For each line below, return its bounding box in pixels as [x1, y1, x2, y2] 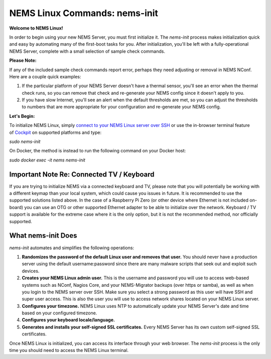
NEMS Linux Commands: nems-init [9, 8, 158, 19]
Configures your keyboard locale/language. [22, 317, 115, 323]
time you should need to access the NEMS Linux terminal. [9, 347, 129, 353]
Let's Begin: [9, 113, 35, 119]
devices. [22, 268, 40, 274]
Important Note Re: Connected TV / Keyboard [9, 170, 155, 178]
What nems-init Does [9, 231, 77, 240]
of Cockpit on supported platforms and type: [9, 129, 102, 135]
